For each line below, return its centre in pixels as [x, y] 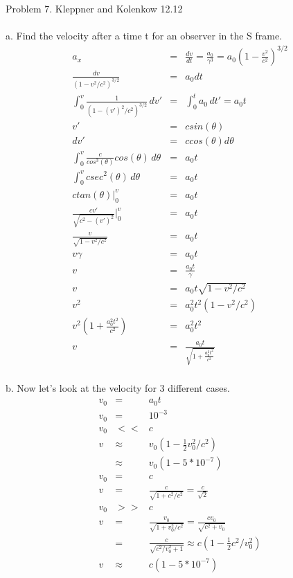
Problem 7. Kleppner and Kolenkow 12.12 [94, 8]
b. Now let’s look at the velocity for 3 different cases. [118, 387]
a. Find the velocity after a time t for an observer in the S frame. [144, 36]
